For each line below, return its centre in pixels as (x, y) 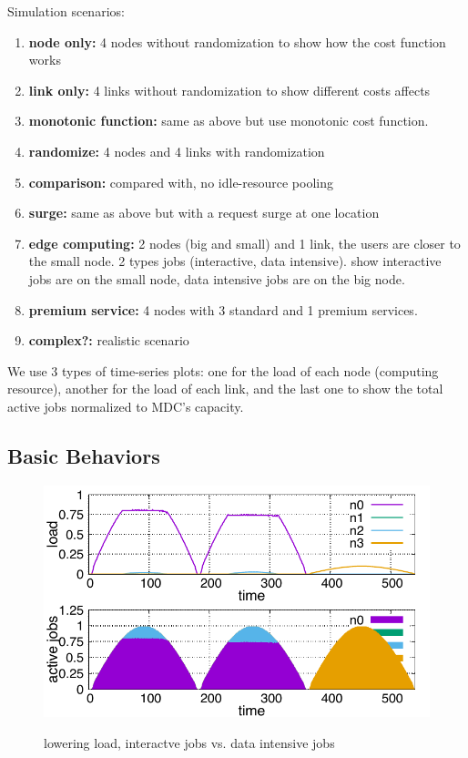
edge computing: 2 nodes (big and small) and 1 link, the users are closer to (244, 243)
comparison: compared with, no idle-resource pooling (181, 182)
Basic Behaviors (84, 455)
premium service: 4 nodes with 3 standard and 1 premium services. (223, 309)
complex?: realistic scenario (109, 340)
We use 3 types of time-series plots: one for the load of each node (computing (223, 370)
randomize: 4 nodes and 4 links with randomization (177, 151)
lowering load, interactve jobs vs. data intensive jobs (189, 742)
